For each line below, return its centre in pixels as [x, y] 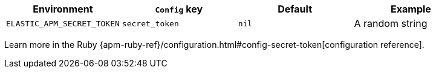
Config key [179, 9]
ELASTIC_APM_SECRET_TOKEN [63, 23]
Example [411, 9]
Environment [63, 9]
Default [295, 9]
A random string [391, 23]
